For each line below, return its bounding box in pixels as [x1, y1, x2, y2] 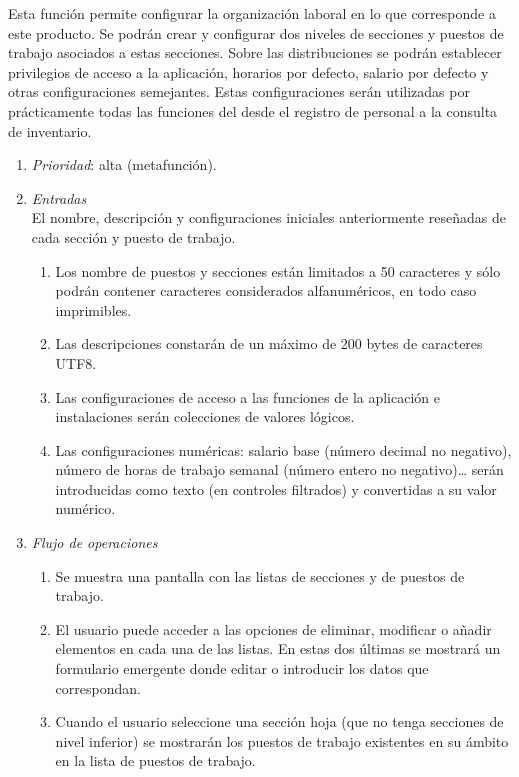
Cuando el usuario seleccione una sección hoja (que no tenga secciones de [55, 711, 504, 732]
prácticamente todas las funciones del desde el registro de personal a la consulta [8, 100, 498, 121]
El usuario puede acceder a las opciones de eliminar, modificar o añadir [55, 618, 492, 639]
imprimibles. [55, 299, 132, 320]
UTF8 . [55, 352, 97, 373]
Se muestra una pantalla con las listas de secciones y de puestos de [55, 565, 465, 586]
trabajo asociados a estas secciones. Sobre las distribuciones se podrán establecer [8, 42, 502, 63]
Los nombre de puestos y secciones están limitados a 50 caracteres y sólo [55, 260, 501, 281]
